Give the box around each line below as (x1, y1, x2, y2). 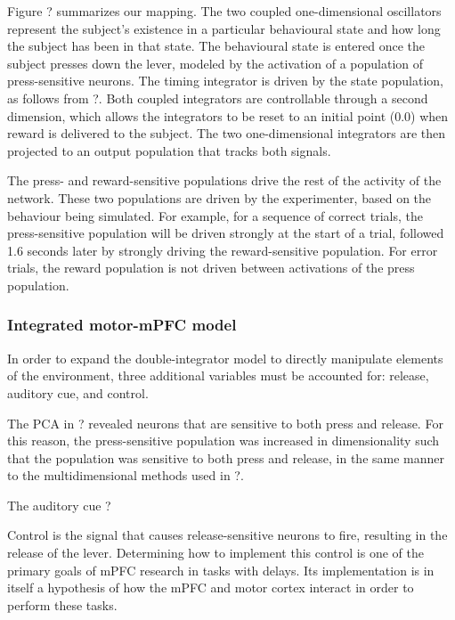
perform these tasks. (7, 595, 118, 614)
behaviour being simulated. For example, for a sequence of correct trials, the (7, 206, 423, 224)
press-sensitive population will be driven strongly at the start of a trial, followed (7, 224, 444, 242)
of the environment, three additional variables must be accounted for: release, (7, 366, 429, 385)
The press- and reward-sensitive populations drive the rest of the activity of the (7, 171, 442, 190)
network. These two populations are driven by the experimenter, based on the (7, 188, 432, 207)
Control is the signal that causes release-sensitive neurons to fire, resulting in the (7, 526, 448, 544)
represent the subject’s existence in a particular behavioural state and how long (7, 19, 441, 37)
